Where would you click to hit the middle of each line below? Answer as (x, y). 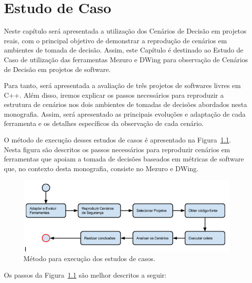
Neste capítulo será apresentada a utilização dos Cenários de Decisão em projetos (125, 31)
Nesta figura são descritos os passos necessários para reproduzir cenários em (117, 149)
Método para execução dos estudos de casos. (89, 258)
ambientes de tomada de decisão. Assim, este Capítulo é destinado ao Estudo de (124, 50)
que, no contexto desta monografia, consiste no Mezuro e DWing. (101, 168)
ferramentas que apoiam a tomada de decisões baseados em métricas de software (124, 159)
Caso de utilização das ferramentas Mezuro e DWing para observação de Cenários (126, 59)
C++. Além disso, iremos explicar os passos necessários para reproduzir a (114, 95)
